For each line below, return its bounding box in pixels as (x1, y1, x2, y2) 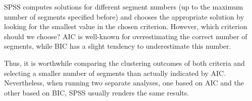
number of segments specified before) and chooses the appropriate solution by (4, 11, 244, 22)
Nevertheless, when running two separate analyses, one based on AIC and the (4, 77, 244, 88)
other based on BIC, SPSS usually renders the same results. (4, 87, 189, 97)
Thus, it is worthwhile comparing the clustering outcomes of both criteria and (4, 57, 245, 68)
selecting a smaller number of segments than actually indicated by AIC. (4, 67, 226, 78)
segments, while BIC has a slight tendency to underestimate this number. (4, 41, 231, 51)
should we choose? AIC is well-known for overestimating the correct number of (4, 31, 247, 41)
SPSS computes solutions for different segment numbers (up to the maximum (4, 2, 243, 12)
